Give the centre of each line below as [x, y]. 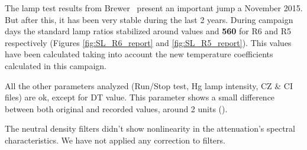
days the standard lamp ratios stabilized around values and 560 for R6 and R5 [148, 31]
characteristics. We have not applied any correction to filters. [115, 140]
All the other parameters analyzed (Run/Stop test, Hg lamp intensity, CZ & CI [149, 85]
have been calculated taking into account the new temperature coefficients [139, 54]
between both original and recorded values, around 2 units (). [116, 108]
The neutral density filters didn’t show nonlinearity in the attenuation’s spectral [150, 128]
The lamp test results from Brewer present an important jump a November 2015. [154, 8]
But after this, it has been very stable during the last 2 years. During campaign [149, 19]
